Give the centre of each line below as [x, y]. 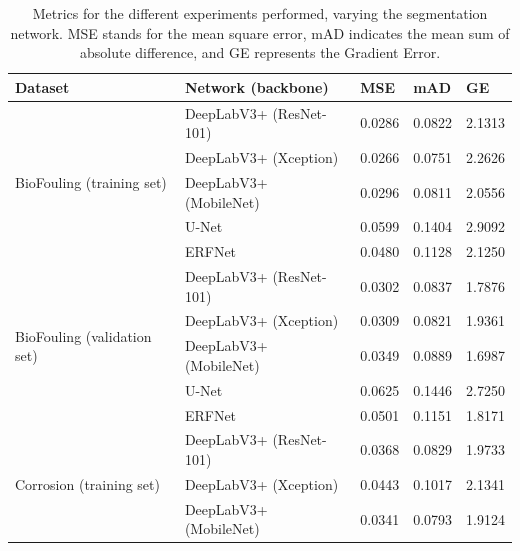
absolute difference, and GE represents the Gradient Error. [260, 52]
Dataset [42, 86]
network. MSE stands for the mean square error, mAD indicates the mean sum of [260, 32]
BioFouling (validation [83, 335]
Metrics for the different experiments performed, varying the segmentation [260, 13]
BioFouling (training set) [91, 181]
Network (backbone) [256, 86]
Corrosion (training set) [87, 483]
